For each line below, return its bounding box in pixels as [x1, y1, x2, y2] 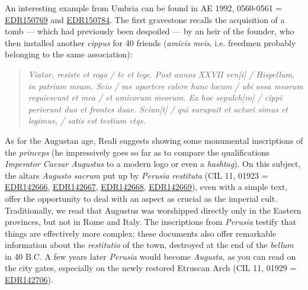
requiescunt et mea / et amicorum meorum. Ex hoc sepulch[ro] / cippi [28, 91, 283, 104]
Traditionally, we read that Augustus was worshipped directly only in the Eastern [5, 204, 301, 216]
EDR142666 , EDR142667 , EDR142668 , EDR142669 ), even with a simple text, [5, 181, 288, 193]
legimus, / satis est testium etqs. [28, 114, 146, 127]
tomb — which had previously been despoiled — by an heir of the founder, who [5, 25, 294, 37]
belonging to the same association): [5, 48, 133, 60]
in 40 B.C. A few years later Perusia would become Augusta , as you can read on [5, 250, 296, 262]
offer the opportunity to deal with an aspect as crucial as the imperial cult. [5, 192, 278, 204]
